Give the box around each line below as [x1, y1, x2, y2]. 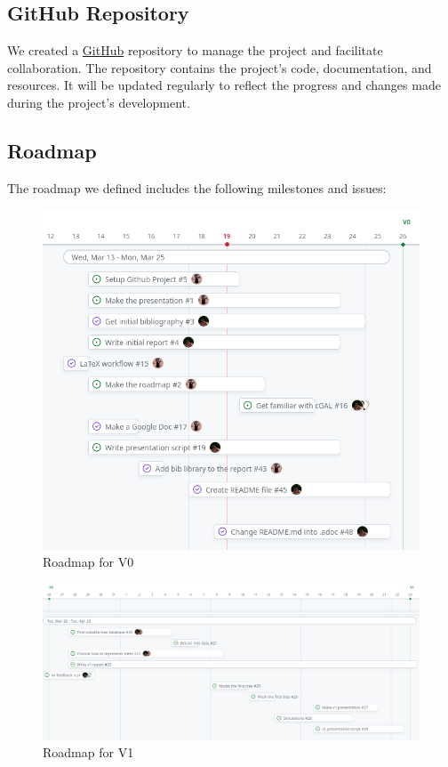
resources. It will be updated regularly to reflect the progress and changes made [7, 76, 441, 94]
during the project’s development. [7, 93, 190, 111]
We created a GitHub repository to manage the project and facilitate [7, 41, 383, 60]
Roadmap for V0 [43, 553, 134, 571]
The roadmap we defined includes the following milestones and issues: [7, 178, 387, 197]
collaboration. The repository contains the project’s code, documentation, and [7, 58, 432, 77]
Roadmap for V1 [43, 743, 134, 762]
